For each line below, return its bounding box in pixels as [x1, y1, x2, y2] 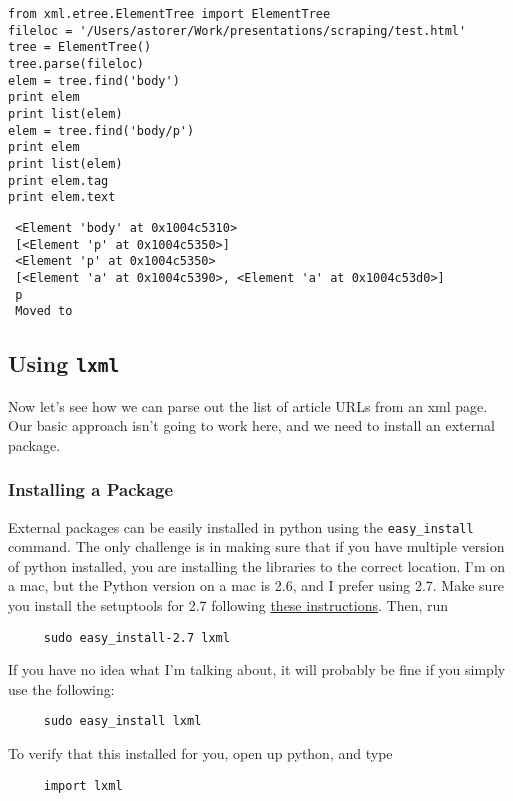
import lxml [43, 778, 123, 793]
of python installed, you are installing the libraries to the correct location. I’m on [8, 555, 506, 576]
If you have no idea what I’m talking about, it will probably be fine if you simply [8, 659, 506, 680]
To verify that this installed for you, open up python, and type [8, 743, 393, 764]
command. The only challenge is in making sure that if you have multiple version [8, 536, 505, 557]
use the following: [8, 678, 115, 699]
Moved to [15, 304, 73, 319]
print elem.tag [8, 173, 109, 188]
